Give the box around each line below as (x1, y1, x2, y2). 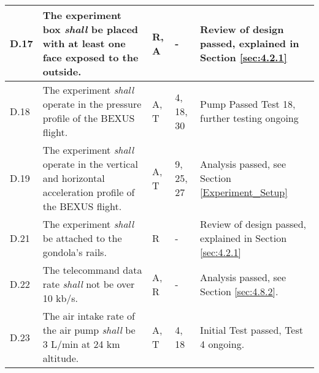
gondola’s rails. (42, 245, 107, 259)
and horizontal (42, 171, 105, 185)
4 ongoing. (200, 337, 245, 351)
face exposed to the (42, 50, 139, 64)
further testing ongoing (200, 111, 299, 125)
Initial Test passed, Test (200, 323, 303, 337)
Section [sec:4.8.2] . (200, 284, 279, 298)
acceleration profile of (42, 185, 135, 199)
